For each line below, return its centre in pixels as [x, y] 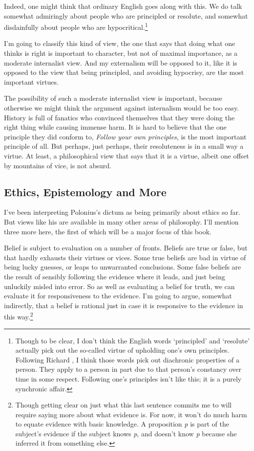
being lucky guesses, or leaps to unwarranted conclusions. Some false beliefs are [123, 267]
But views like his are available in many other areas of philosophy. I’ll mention [121, 221]
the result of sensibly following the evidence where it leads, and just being [115, 276]
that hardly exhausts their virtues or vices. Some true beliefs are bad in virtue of [125, 257]
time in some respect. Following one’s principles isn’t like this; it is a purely [128, 378]
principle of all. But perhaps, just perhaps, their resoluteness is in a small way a [124, 146]
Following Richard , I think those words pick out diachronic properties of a [127, 359]
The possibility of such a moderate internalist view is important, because [113, 98]
